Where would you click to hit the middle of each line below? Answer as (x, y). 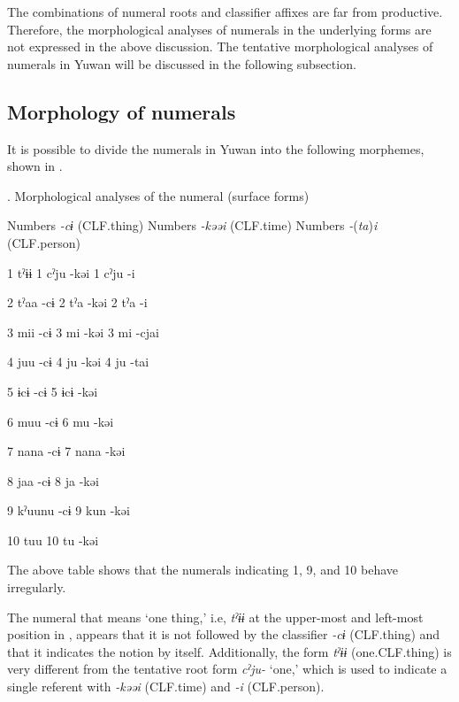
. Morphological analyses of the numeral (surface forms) (158, 195)
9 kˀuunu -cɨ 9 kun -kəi (69, 510)
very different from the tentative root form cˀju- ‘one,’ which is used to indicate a (227, 669)
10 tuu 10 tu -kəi (53, 540)
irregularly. (37, 587)
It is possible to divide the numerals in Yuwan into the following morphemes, (216, 148)
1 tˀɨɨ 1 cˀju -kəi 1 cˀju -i (71, 272)
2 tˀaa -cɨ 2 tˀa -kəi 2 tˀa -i (77, 302)
